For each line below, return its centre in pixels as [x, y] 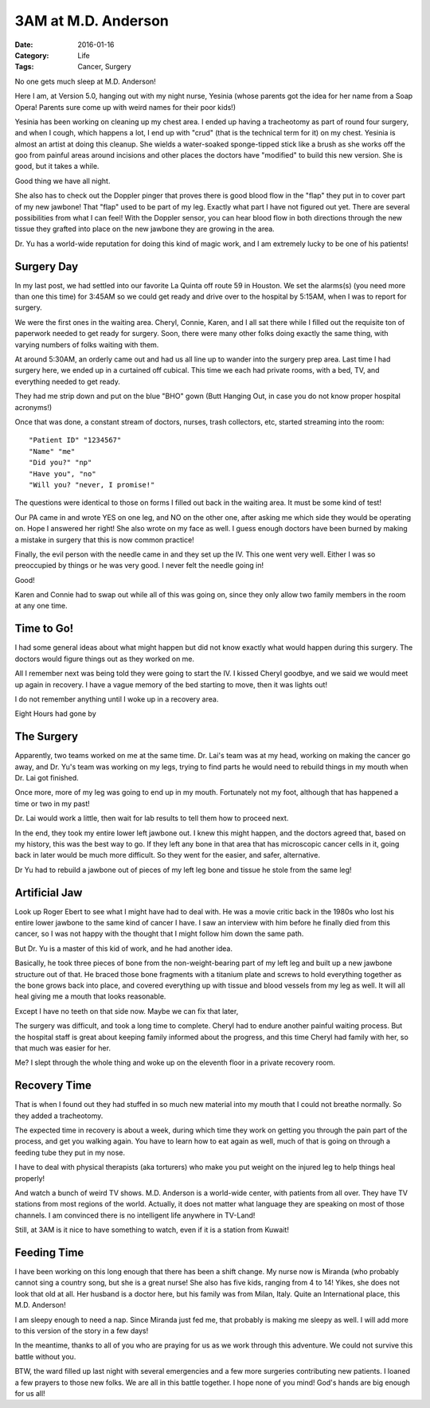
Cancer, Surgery [104, 67]
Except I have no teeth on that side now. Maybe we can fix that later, [127, 1011]
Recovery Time [53, 1086]
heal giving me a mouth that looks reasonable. [90, 996]
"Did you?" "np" [61, 463]
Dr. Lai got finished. [47, 778]
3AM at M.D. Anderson [92, 21]
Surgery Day [47, 266]
